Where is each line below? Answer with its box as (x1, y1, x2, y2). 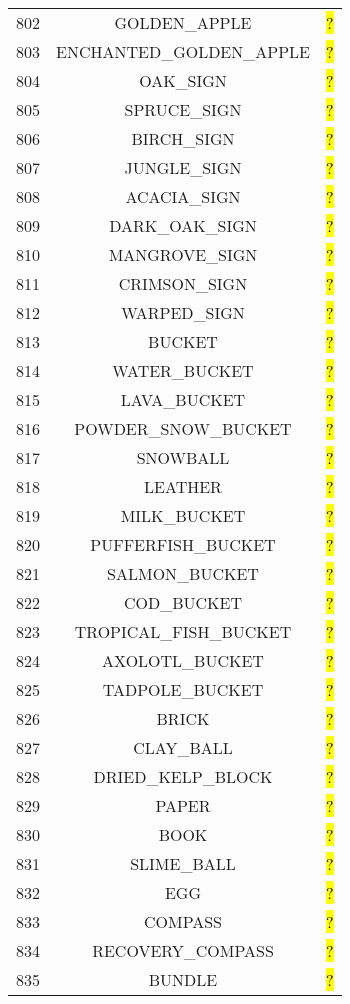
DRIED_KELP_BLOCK (93, 765, 273, 788)
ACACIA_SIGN (125, 185, 241, 208)
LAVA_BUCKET (120, 388, 246, 411)
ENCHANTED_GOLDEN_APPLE (56, 40, 310, 63)
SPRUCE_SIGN (124, 98, 242, 121)
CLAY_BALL (133, 736, 233, 759)
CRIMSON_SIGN (118, 272, 248, 295)
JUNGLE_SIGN (124, 156, 242, 179)
